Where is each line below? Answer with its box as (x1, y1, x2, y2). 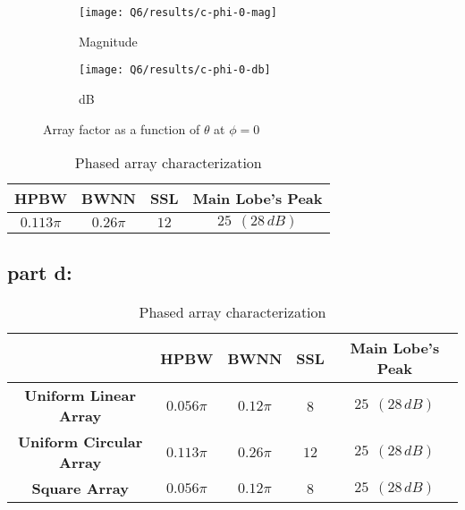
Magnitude (79, 31, 138, 50)
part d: (7, 259, 72, 286)
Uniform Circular (17, 431, 143, 453)
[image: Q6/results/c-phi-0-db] (79, 64, 271, 77)
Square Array (31, 478, 129, 499)
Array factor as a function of (43, 119, 200, 138)
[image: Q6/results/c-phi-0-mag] (79, 6, 277, 19)
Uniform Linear (24, 385, 136, 406)
